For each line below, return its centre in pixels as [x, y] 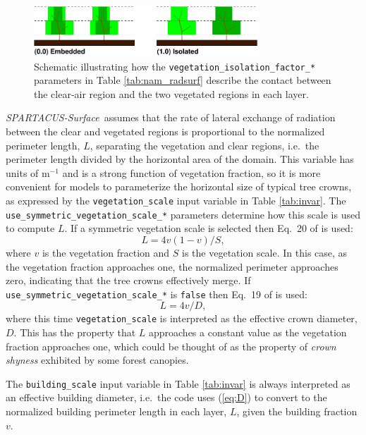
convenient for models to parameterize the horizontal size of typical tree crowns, [179, 186]
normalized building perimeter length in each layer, [116, 411]
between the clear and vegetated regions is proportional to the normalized [165, 131]
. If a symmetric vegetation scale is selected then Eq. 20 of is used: [209, 228]
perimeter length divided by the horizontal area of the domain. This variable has [180, 159]
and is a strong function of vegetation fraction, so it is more [191, 172]
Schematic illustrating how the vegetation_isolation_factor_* [175, 66]
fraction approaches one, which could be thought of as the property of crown [171, 346]
